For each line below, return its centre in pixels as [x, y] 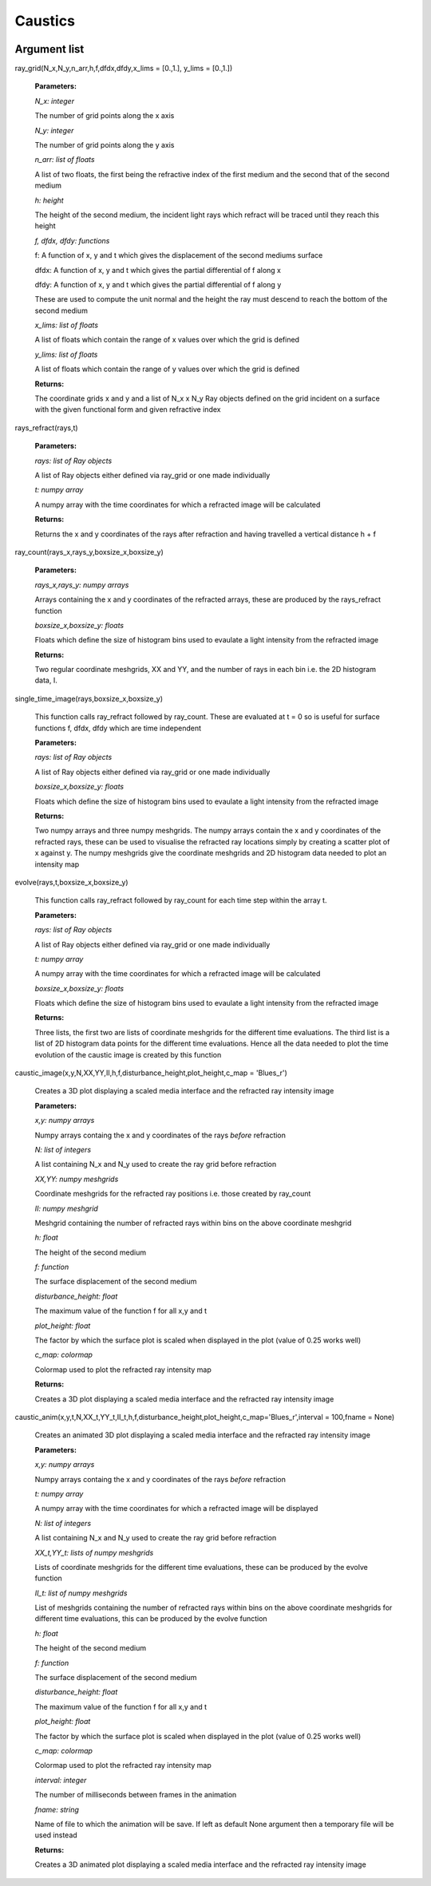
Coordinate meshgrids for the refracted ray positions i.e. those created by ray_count [173, 1194]
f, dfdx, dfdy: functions [72, 240]
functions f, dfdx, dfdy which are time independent [118, 728]
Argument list [49, 49]
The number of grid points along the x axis [105, 116]
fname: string [57, 1809]
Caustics [45, 21]
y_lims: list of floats [66, 354]
